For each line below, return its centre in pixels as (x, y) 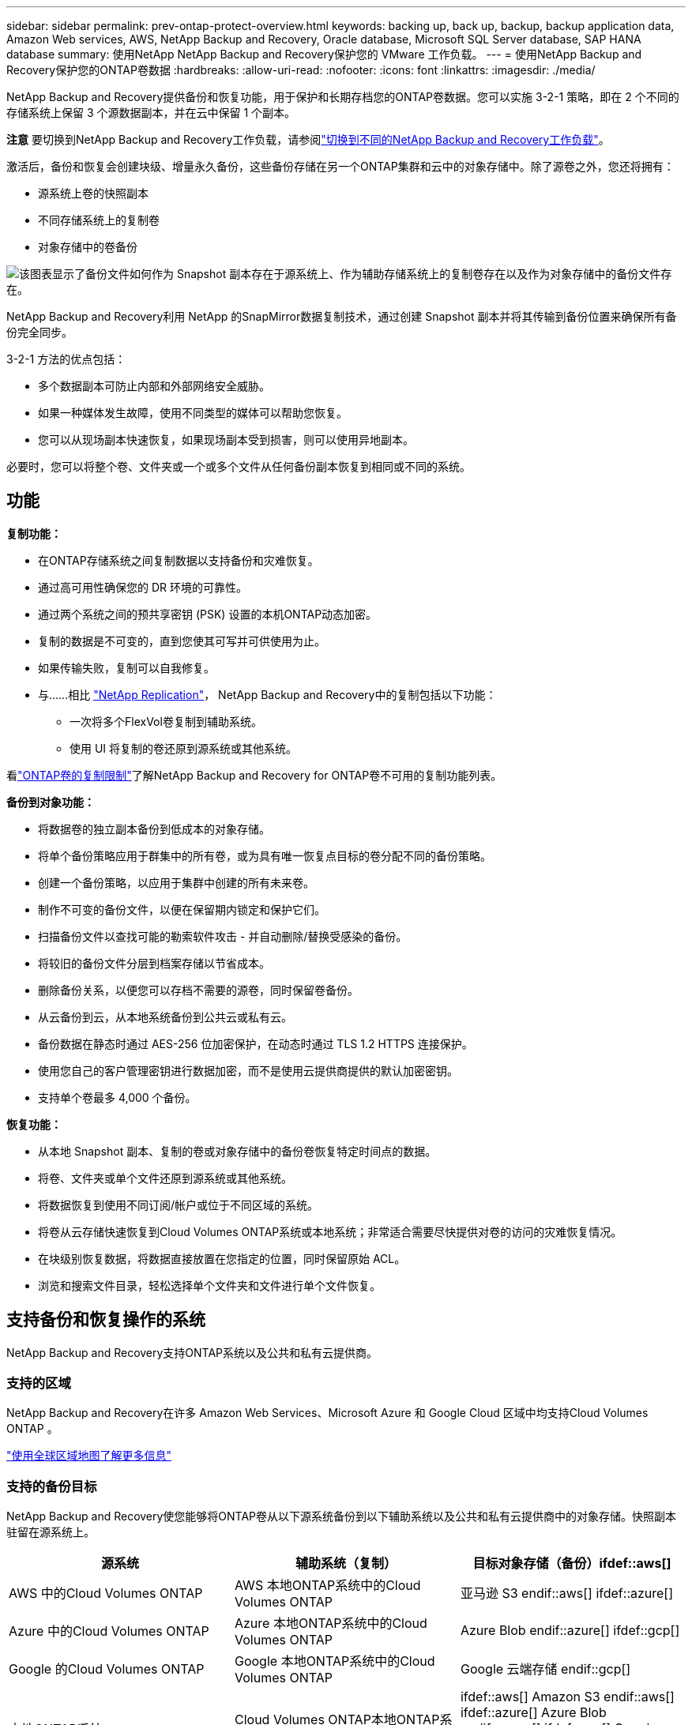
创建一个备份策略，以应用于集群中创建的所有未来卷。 (176, 882)
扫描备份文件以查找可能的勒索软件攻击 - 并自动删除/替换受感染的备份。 (223, 936)
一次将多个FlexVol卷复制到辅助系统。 (166, 721)
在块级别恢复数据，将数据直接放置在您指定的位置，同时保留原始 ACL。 (222, 1258)
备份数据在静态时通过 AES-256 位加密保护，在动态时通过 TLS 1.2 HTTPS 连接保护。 (256, 1043)
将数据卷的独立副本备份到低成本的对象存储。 (154, 829)
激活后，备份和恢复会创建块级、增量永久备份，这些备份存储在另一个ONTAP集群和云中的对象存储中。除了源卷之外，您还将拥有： (340, 166)
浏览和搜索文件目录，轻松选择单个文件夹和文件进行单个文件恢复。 (209, 1285)
